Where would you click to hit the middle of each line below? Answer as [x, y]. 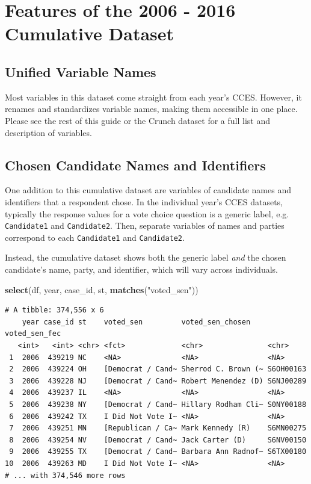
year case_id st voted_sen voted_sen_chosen [136, 322]
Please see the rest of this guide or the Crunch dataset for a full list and [138, 120]
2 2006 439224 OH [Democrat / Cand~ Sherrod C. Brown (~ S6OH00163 [158, 369]
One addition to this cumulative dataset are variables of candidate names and [148, 190]
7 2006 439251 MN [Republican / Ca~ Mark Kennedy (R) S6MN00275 [158, 428]
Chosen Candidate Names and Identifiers [135, 165]
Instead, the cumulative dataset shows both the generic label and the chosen [146, 257]
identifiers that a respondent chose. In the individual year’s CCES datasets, [144, 201]
